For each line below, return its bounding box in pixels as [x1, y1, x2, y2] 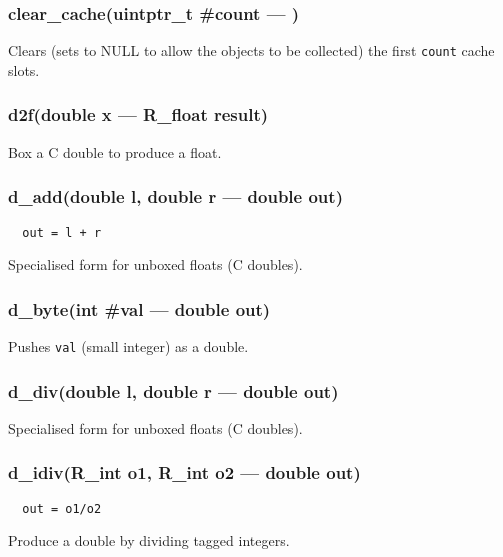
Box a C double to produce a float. [8, 141, 222, 162]
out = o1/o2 [22, 501, 102, 516]
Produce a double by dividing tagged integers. [8, 530, 290, 551]
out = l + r [22, 225, 102, 240]
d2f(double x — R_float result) [8, 102, 269, 127]
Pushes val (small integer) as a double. [8, 335, 249, 356]
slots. [8, 59, 40, 80]
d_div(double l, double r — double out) [8, 378, 339, 403]
